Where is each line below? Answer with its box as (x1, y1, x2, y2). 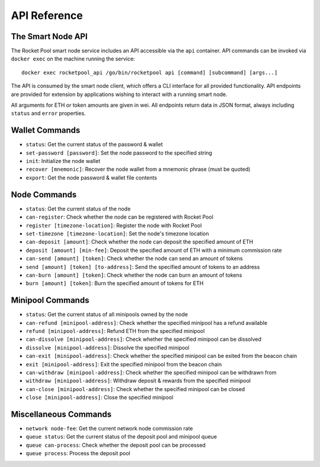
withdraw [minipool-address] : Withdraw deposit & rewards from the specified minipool (25, 377, 251, 385)
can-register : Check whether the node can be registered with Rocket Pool (25, 213, 213, 220)
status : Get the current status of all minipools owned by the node (25, 311, 188, 318)
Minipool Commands (11, 295, 89, 305)
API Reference (11, 9, 83, 22)
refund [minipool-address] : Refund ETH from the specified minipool (25, 327, 205, 334)
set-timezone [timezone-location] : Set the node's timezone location (25, 230, 209, 237)
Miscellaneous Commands (11, 409, 112, 419)
